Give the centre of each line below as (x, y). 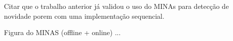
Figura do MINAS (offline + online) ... (62, 32)
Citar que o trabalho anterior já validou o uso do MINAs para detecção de (116, 6)
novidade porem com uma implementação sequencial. (84, 16)
